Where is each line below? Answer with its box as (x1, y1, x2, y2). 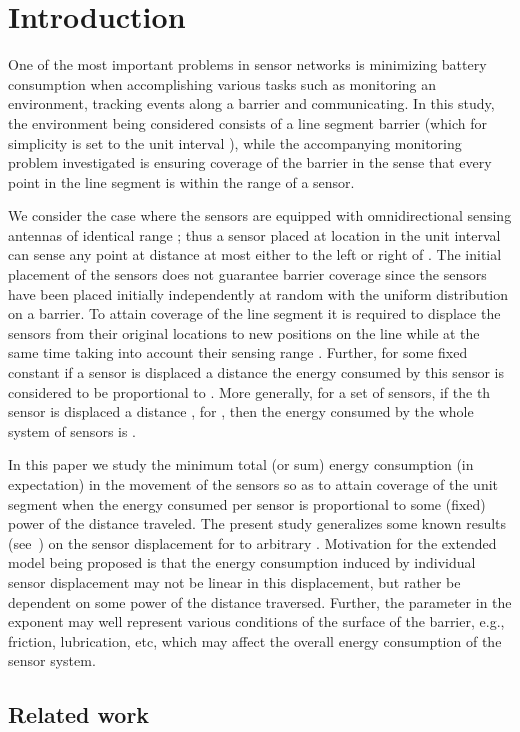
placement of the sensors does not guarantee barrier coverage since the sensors (8, 264, 487, 285)
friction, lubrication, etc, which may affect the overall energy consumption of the (8, 630, 502, 651)
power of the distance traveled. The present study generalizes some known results (8, 513, 507, 534)
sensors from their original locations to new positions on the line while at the (8, 322, 480, 343)
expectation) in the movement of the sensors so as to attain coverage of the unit (8, 474, 499, 494)
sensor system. (8, 650, 96, 671)
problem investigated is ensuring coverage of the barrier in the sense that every (8, 152, 492, 173)
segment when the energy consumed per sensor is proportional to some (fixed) (8, 493, 486, 514)
